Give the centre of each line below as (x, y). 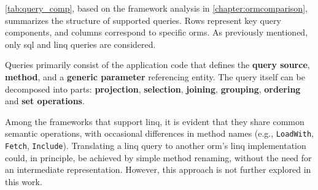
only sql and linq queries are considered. (80, 44)
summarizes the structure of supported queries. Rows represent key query (143, 20)
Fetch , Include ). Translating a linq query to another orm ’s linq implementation (156, 145)
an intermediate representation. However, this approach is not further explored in (158, 169)
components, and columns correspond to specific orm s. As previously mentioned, (157, 32)
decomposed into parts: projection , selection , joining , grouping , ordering (153, 89)
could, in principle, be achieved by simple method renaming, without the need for (158, 157)
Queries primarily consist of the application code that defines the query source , (157, 65)
